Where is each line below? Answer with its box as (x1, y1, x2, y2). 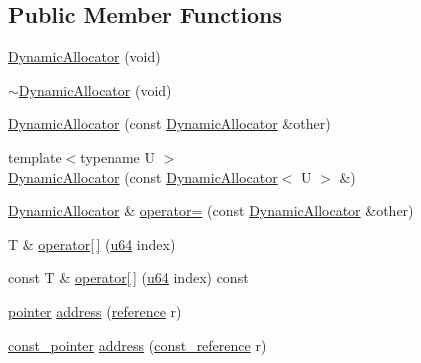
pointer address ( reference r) (8, 300, 182, 321)
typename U (80, 146, 155, 167)
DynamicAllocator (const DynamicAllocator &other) (8, 113, 331, 134)
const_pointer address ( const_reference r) (8, 334, 267, 355)
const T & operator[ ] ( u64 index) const (8, 267, 249, 288)
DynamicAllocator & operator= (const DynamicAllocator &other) (8, 200, 414, 221)
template (8, 146, 62, 167)
